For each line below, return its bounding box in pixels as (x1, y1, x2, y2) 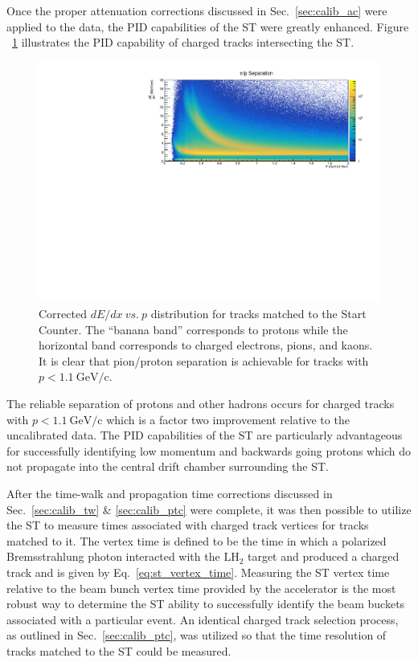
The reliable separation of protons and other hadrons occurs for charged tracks (6, 395, 395, 411)
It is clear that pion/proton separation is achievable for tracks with (39, 352, 369, 369)
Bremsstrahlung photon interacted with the (6, 548, 220, 565)
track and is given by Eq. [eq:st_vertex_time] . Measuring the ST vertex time (6, 563, 390, 580)
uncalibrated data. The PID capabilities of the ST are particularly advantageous (6, 427, 403, 443)
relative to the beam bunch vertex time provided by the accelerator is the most (6, 579, 396, 596)
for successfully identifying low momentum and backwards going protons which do (6, 442, 411, 459)
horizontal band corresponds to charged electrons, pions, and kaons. (39, 337, 373, 353)
